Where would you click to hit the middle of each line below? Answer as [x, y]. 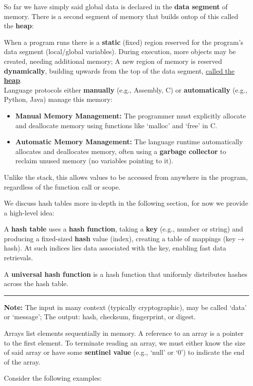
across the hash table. [36, 283]
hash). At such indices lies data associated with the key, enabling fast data [115, 248]
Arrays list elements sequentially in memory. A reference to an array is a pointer [124, 333]
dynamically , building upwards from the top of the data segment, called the [119, 70]
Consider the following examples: [53, 378]
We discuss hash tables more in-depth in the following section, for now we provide [126, 203]
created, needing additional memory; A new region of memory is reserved [113, 61]
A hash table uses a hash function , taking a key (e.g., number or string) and [124, 229]
